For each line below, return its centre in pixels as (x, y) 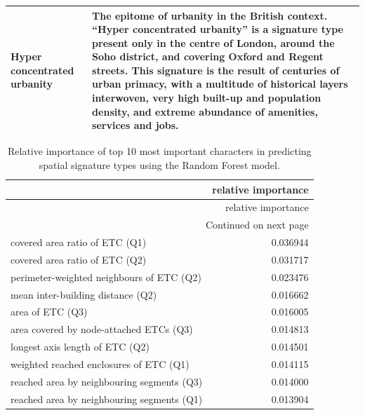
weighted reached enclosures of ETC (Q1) (100, 363)
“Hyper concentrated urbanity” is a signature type (218, 29)
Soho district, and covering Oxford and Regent (208, 56)
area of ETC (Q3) (49, 312)
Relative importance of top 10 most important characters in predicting (160, 151)
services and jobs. (135, 125)
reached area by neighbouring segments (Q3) (107, 381)
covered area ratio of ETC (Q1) (79, 242)
